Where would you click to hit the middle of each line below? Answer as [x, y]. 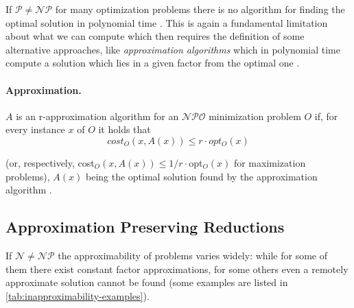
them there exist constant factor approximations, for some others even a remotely [177, 269]
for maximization [270, 162]
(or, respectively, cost [50, 162]
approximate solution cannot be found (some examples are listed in [147, 282]
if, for [326, 116]
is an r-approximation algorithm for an [97, 116]
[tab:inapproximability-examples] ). [78, 295]
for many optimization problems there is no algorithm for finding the [200, 9]
